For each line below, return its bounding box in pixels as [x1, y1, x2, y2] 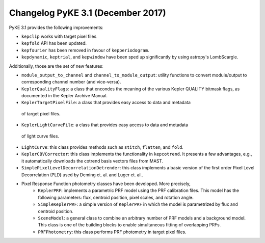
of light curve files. [21, 133, 59, 139]
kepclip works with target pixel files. [21, 33, 98, 39]
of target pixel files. [21, 110, 61, 116]
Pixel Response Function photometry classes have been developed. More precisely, [21, 181, 191, 187]
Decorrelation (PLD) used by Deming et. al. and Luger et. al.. [21, 172, 143, 178]
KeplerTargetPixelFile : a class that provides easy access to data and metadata [21, 100, 191, 106]
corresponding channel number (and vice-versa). [21, 79, 121, 85]
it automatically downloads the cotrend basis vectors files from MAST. [21, 158, 163, 164]
